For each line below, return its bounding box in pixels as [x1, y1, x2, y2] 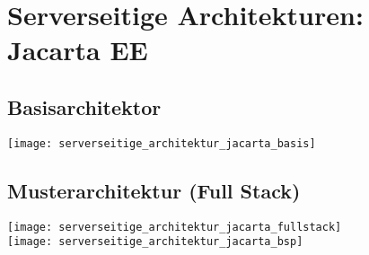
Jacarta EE [7, 31, 148, 68]
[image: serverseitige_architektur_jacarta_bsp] [7, 235, 303, 249]
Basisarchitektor [7, 92, 162, 120]
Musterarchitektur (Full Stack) [7, 176, 301, 204]
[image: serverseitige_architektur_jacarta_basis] [7, 136, 316, 150]
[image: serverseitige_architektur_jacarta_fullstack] [7, 220, 342, 233]
